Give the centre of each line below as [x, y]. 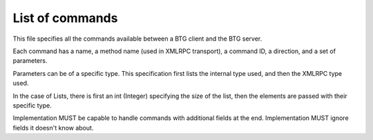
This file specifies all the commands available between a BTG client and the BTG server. [137, 39]
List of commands [65, 18]
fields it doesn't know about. [53, 128]
